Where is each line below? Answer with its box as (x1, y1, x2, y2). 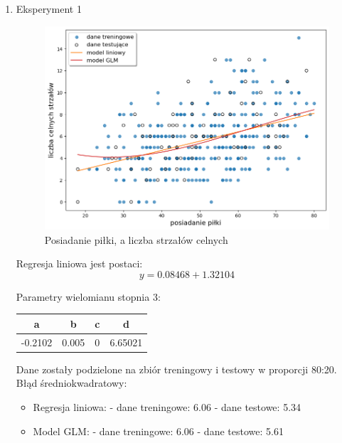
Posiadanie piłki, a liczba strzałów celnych (44, 232, 228, 247)
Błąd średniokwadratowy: (16, 375, 127, 390)
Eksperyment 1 (16, 1, 82, 16)
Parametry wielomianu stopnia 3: (16, 289, 161, 304)
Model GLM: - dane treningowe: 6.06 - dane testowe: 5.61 (33, 423, 284, 438)
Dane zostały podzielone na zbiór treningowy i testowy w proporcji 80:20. (16, 361, 337, 376)
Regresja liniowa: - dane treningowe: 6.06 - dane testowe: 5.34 (33, 400, 301, 415)
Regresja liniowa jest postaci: (16, 256, 143, 271)
